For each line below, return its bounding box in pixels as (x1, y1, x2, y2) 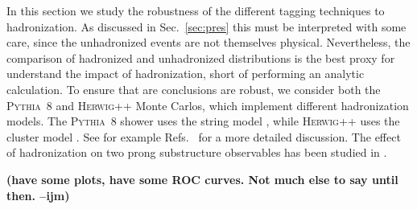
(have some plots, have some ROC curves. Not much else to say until (6, 170, 398, 187)
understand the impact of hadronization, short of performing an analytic (6, 65, 365, 82)
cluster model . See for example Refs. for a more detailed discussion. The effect (6, 128, 401, 145)
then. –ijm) (6, 186, 70, 203)
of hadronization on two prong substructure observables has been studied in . (6, 144, 387, 161)
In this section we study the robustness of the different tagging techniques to (6, 2, 385, 18)
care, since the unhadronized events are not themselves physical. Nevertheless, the (6, 34, 411, 51)
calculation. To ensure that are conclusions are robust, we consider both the (6, 80, 381, 97)
